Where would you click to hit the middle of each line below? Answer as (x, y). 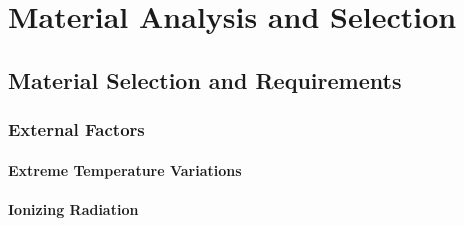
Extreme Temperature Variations (125, 169)
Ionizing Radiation (73, 208)
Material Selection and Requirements (205, 79)
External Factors (76, 129)
